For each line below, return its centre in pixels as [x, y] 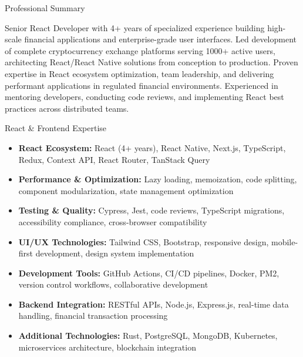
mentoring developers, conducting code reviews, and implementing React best [144, 97]
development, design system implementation [115, 253]
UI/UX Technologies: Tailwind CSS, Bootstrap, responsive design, [144, 241]
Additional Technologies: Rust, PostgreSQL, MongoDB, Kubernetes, [148, 336]
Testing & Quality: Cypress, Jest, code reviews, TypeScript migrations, [151, 210]
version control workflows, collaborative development [113, 284]
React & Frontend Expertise [56, 128]
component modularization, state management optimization [126, 190]
